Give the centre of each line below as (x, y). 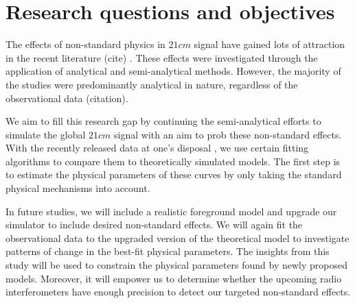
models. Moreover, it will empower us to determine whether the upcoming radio (174, 278)
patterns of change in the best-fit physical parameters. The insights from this (168, 251)
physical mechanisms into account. (78, 188)
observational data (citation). (67, 98)
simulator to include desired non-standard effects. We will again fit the (154, 225)
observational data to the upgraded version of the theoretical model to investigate (177, 238)
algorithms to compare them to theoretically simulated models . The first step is (173, 161)
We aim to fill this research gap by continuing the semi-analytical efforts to (163, 121)
